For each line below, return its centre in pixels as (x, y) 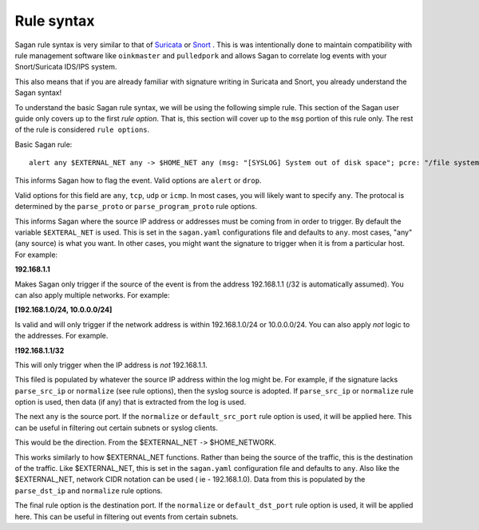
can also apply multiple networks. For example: (93, 295)
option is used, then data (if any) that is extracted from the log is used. (131, 402)
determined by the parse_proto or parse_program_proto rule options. (136, 207)
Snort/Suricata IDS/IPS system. (66, 67)
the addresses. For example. (61, 336)
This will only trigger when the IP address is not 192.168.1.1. (111, 365)
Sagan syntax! (38, 93)
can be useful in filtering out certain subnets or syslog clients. (117, 428)
